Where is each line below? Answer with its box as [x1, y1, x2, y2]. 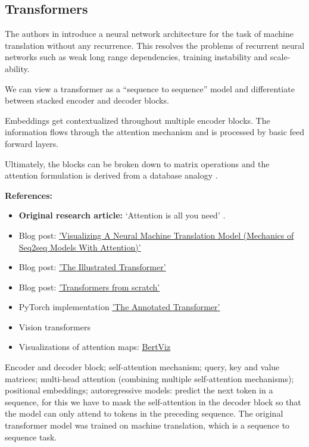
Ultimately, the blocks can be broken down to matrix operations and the [5, 157, 270, 170]
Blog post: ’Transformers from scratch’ [18, 280, 160, 293]
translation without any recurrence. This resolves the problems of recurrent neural [5, 39, 305, 51]
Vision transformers [18, 320, 90, 333]
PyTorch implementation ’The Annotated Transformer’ [18, 301, 220, 313]
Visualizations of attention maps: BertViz [18, 340, 171, 353]
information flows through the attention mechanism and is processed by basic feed [5, 126, 305, 138]
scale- [270, 51, 291, 63]
